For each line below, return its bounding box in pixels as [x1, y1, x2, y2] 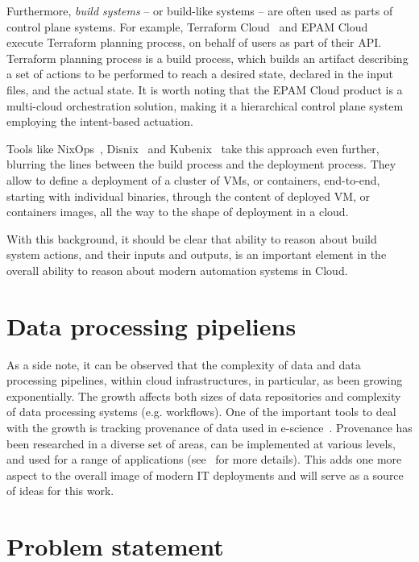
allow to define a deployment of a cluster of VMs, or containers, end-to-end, [6, 171, 380, 188]
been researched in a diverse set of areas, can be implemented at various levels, [6, 435, 396, 452]
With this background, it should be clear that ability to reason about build [6, 230, 377, 247]
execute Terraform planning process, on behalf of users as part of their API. [6, 34, 382, 51]
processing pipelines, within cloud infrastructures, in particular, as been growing [6, 372, 403, 389]
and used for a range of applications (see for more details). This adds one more [6, 451, 402, 468]
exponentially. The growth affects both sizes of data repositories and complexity [6, 387, 401, 404]
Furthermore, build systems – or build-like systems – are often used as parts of [6, 2, 393, 19]
